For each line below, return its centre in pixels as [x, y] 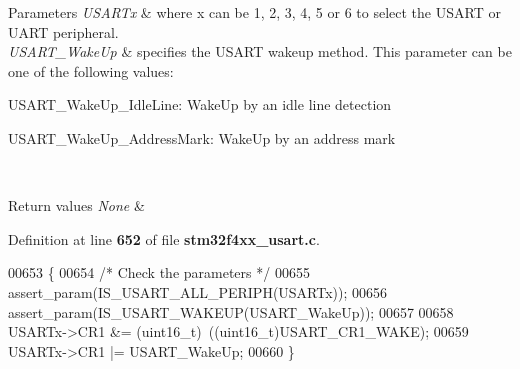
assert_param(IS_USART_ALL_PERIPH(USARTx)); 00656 [198, 291]
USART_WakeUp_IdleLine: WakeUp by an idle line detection [200, 104]
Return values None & [76, 205]
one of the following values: [91, 70]
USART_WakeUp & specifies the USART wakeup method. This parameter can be [260, 51]
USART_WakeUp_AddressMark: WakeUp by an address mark [202, 137]
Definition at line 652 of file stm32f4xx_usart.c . [164, 238]
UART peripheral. [63, 31]
